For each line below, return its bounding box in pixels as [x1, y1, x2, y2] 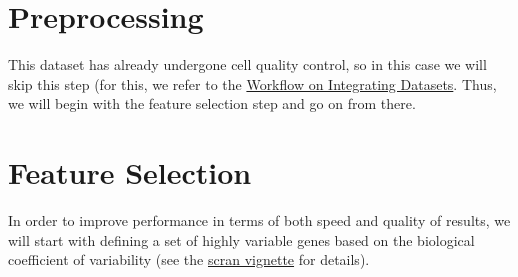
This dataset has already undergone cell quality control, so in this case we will [8, 54, 487, 75]
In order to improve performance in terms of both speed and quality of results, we [8, 210, 511, 231]
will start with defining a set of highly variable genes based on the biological [8, 229, 475, 250]
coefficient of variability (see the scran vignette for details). [8, 249, 370, 270]
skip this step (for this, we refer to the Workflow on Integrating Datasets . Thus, [8, 73, 497, 94]
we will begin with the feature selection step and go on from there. [8, 93, 416, 114]
